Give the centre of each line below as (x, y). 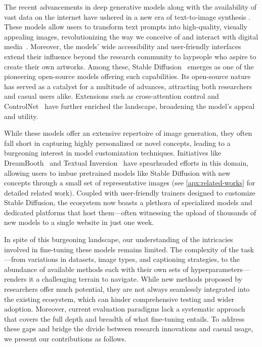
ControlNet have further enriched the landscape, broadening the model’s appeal (129, 106)
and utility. (21, 116)
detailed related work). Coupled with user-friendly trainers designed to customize (130, 192)
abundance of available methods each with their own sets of (96, 269)
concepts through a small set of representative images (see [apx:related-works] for (130, 183)
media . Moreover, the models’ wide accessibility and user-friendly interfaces (123, 46)
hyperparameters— (220, 269)
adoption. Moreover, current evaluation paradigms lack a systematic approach (125, 309)
